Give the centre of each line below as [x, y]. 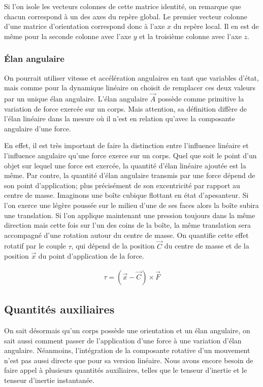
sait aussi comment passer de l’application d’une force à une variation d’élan [123, 340]
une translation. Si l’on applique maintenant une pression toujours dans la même [130, 215]
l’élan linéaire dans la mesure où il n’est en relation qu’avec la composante [120, 118]
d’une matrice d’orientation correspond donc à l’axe [85, 26]
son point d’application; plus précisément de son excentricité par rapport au [122, 185]
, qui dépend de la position [113, 246]
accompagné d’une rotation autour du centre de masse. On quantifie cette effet [126, 235]
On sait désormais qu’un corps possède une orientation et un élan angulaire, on [127, 330]
